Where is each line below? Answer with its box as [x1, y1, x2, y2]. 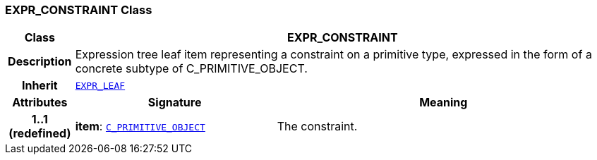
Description [8, 54, 72, 69]
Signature [147, 95, 202, 110]
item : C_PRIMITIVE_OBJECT [75, 119, 205, 134]
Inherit [21, 78, 58, 93]
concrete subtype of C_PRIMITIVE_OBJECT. [75, 61, 308, 76]
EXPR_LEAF [75, 80, 126, 91]
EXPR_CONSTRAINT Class [5, 3, 152, 17]
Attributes [12, 95, 68, 110]
